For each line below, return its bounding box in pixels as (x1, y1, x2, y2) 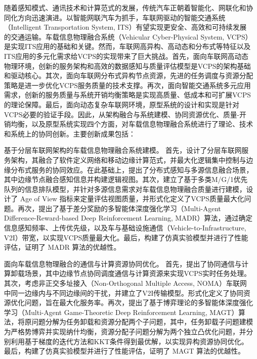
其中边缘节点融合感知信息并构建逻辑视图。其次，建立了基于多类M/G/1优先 (4, 174, 248, 184)
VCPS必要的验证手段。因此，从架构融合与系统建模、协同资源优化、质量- (4, 109, 240, 119)
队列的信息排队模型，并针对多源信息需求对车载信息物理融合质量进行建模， (4, 183, 246, 194)
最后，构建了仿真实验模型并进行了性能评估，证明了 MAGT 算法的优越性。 (4, 346, 245, 356)
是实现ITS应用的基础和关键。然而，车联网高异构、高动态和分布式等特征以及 (4, 41, 251, 51)
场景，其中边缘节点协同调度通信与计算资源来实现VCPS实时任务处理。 (24, 268, 251, 278)
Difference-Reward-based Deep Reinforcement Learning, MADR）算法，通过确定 (4, 213, 253, 223)
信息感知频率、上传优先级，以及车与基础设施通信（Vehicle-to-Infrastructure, (4, 223, 247, 233)
